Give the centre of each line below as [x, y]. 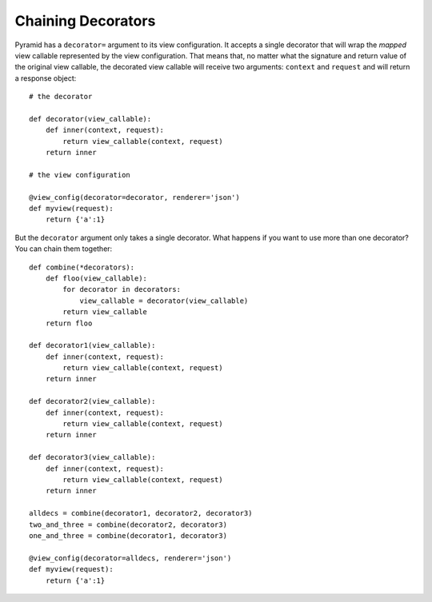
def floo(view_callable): [96, 278]
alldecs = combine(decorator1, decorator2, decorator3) [141, 513]
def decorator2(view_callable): [92, 401]
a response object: [46, 78]
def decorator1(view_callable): [92, 345]
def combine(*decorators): [82, 267]
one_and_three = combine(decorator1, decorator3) [128, 535]
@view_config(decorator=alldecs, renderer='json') [130, 558]
